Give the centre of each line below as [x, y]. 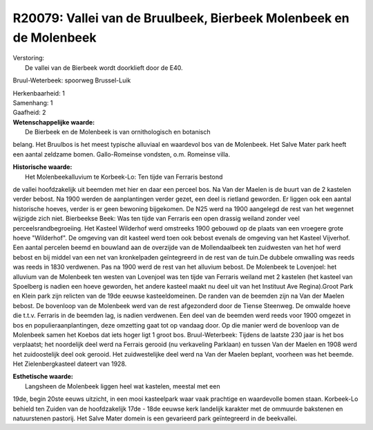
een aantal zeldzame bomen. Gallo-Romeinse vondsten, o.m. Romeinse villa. [122, 154]
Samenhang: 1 [33, 102]
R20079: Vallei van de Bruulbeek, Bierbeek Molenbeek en [181, 18]
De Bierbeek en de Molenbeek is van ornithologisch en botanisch [118, 132]
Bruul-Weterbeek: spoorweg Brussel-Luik [72, 80]
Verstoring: [29, 58]
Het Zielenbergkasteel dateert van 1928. [70, 364]
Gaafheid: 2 [29, 113]
